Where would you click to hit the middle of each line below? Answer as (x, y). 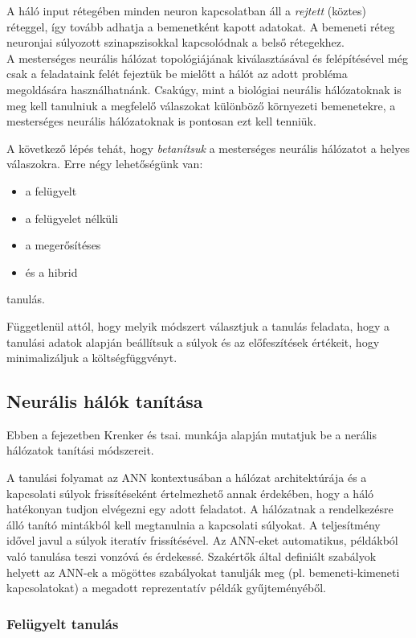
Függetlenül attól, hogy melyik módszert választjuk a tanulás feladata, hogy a (198, 325)
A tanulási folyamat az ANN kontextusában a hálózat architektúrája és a (187, 477)
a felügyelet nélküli (71, 218)
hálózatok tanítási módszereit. (80, 450)
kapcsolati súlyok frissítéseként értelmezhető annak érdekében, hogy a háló (190, 493)
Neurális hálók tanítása (105, 401)
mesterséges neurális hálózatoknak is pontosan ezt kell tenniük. (161, 121)
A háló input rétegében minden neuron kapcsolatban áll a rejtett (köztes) (187, 10)
